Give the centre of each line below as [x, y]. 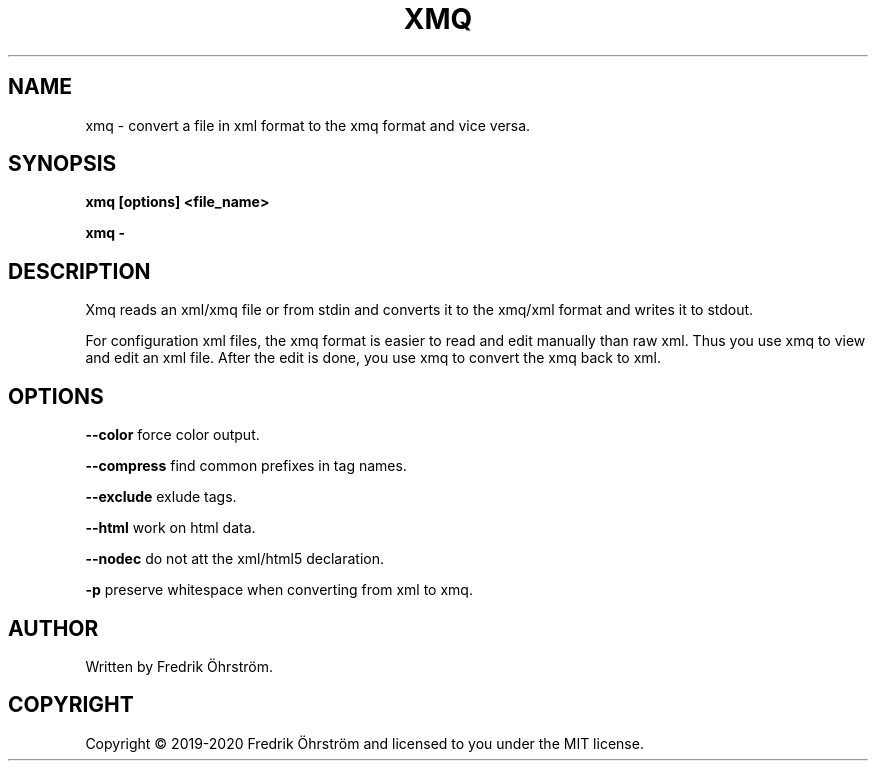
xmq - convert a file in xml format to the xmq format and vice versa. [308, 125]
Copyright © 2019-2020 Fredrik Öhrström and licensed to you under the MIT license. [364, 743]
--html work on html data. [170, 528]
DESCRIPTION [79, 271]
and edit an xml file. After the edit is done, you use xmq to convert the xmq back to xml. [373, 358]
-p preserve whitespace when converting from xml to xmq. [279, 590]
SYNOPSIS [62, 164]
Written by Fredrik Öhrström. [179, 666]
